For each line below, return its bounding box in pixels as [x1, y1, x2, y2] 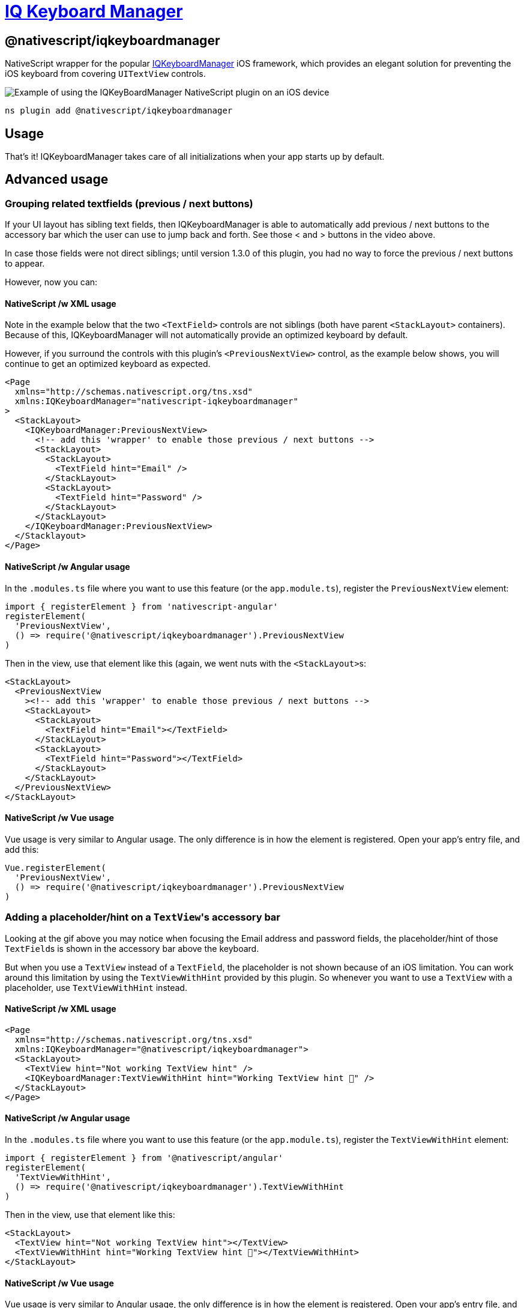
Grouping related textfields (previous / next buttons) [5, 197, 253, 210]
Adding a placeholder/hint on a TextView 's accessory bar [5, 911, 281, 924]
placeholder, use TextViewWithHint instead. [5, 982, 187, 993]
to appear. [5, 258, 45, 269]
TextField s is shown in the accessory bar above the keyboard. [5, 943, 259, 954]
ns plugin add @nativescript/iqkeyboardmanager [5, 106, 233, 116]
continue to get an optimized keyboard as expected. [5, 359, 211, 369]
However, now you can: [5, 277, 98, 288]
